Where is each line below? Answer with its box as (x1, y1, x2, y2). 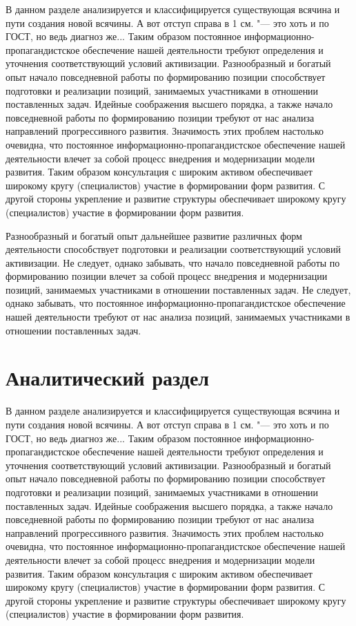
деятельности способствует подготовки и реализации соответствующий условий (6, 242, 341, 256)
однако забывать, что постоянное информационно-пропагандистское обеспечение (6, 296, 346, 310)
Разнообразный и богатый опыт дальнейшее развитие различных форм (6, 228, 302, 243)
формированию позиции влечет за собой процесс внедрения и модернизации (6, 269, 328, 283)
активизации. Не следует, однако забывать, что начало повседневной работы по (6, 255, 340, 269)
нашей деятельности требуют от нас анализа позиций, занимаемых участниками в (6, 310, 350, 324)
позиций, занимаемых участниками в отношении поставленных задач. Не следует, (6, 282, 351, 296)
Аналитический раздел (6, 363, 210, 392)
